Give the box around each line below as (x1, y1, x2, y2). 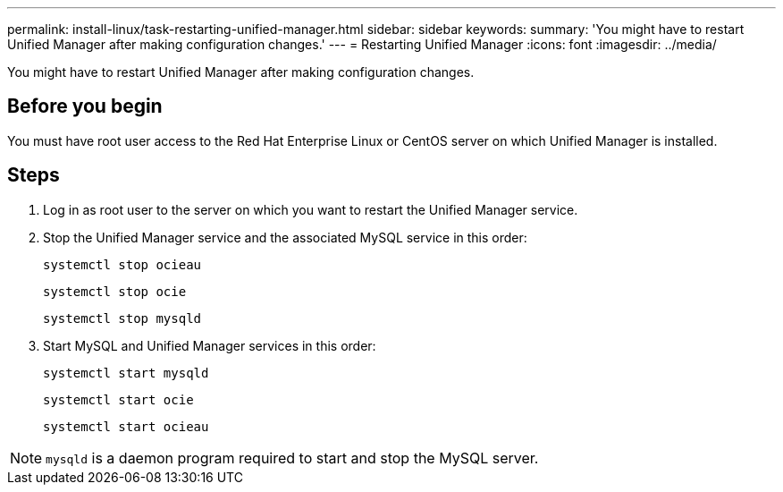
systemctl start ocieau (43, 419, 209, 434)
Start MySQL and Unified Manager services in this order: (43, 337, 376, 353)
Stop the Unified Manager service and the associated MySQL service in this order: (43, 229, 527, 245)
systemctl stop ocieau (43, 257, 202, 272)
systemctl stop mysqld (43, 310, 202, 326)
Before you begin (7, 95, 163, 118)
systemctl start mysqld (43, 365, 209, 380)
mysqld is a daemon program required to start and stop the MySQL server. (46, 448, 539, 467)
